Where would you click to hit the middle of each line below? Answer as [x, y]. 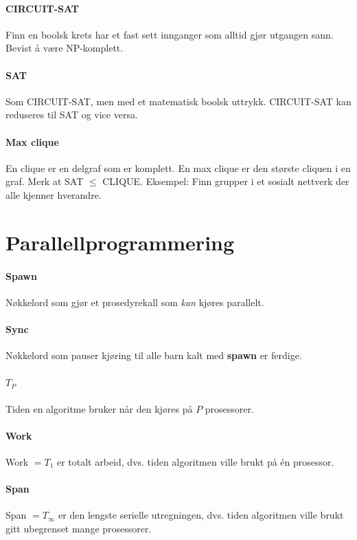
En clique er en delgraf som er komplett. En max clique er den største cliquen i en [178, 168]
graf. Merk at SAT [45, 181]
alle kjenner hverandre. [54, 194]
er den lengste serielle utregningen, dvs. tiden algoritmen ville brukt [201, 515]
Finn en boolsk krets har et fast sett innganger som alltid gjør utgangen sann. [170, 34]
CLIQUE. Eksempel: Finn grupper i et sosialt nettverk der [226, 181]
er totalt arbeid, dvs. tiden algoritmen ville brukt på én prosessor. [195, 461]
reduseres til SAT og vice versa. [72, 115]
